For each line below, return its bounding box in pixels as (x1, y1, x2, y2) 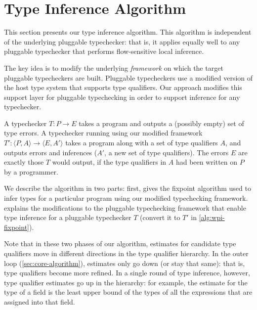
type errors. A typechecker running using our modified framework (4, 128, 203, 138)
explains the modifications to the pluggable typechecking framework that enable (4, 202, 246, 213)
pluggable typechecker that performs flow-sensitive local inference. (4, 46, 204, 56)
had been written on (175, 157, 238, 167)
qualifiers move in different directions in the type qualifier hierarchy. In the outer (4, 248, 249, 258)
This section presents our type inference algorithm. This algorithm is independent (4, 27, 252, 37)
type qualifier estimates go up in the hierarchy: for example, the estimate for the (4, 277, 248, 287)
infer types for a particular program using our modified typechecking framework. (4, 193, 248, 203)
